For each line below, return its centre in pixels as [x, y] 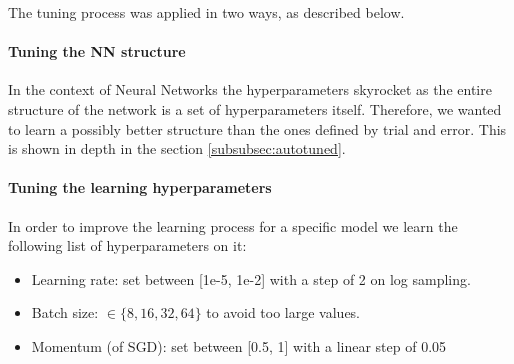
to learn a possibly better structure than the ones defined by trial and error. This [257, 128]
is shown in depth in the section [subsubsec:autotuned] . [177, 148]
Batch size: [65, 312]
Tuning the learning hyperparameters [140, 187]
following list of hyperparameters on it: [127, 245]
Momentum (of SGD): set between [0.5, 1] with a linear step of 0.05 [239, 345]
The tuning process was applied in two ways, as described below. [206, 12]
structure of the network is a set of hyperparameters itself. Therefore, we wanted [255, 108]
